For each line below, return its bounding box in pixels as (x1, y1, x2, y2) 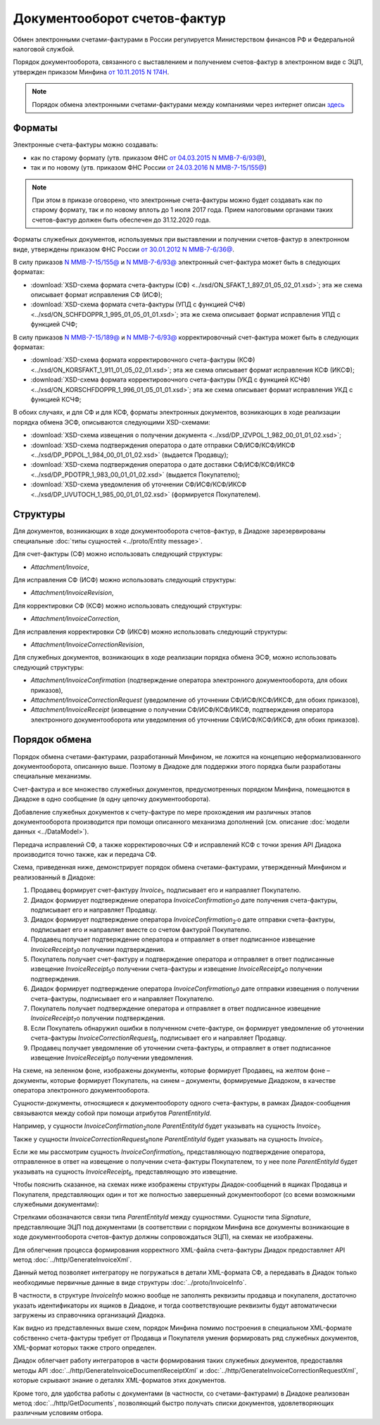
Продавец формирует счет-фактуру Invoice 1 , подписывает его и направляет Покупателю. (30, 886, 301, 896)
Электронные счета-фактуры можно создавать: (13, 141, 158, 149)
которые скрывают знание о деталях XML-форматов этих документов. (13, 1376, 227, 1385)
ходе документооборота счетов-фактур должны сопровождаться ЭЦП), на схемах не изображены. (13, 1233, 314, 1241)
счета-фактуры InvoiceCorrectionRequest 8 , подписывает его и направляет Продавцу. (30, 1034, 287, 1043)
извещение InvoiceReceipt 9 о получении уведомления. (30, 1053, 194, 1063)
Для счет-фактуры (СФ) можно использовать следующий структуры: (13, 550, 223, 558)
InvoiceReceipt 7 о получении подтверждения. (30, 1014, 165, 1024)
